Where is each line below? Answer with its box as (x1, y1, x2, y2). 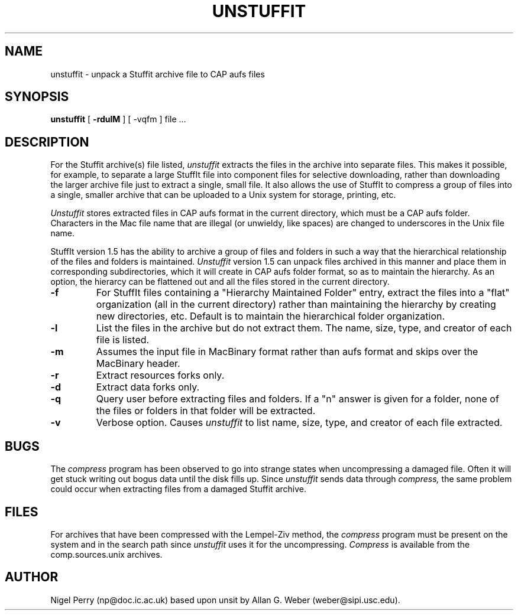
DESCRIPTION (5, 134, 89, 149)
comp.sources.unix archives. (50, 549, 163, 559)
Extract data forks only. (96, 381, 200, 393)
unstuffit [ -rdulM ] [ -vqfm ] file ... (50, 114, 186, 125)
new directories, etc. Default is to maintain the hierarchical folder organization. (96, 310, 445, 323)
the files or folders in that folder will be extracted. (96, 405, 316, 417)
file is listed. (96, 334, 150, 346)
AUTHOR (5, 570, 59, 585)
